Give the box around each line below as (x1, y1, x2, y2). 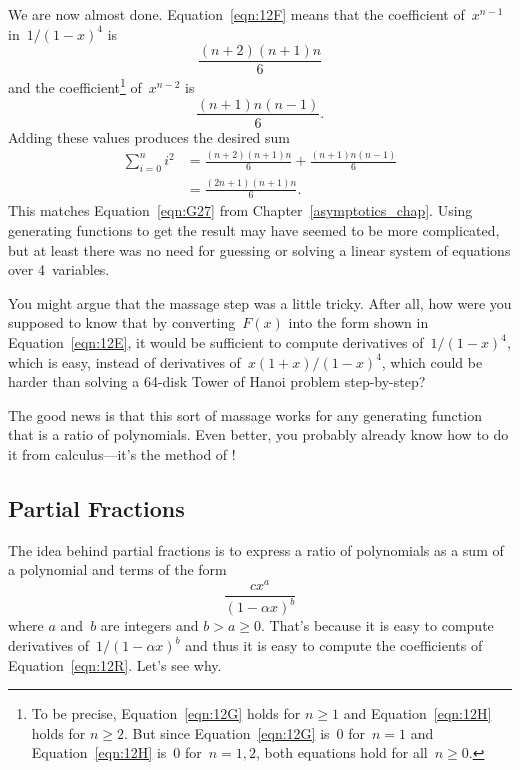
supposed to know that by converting (8, 312, 236, 333)
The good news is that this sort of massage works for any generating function (8, 404, 482, 425)
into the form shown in (288, 312, 429, 333)
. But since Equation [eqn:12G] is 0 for (123, 722, 365, 743)
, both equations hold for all (256, 742, 428, 763)
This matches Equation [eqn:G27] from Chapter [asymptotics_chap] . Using (8, 200, 473, 221)
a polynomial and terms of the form (8, 559, 227, 580)
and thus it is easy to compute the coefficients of (185, 635, 483, 656)
